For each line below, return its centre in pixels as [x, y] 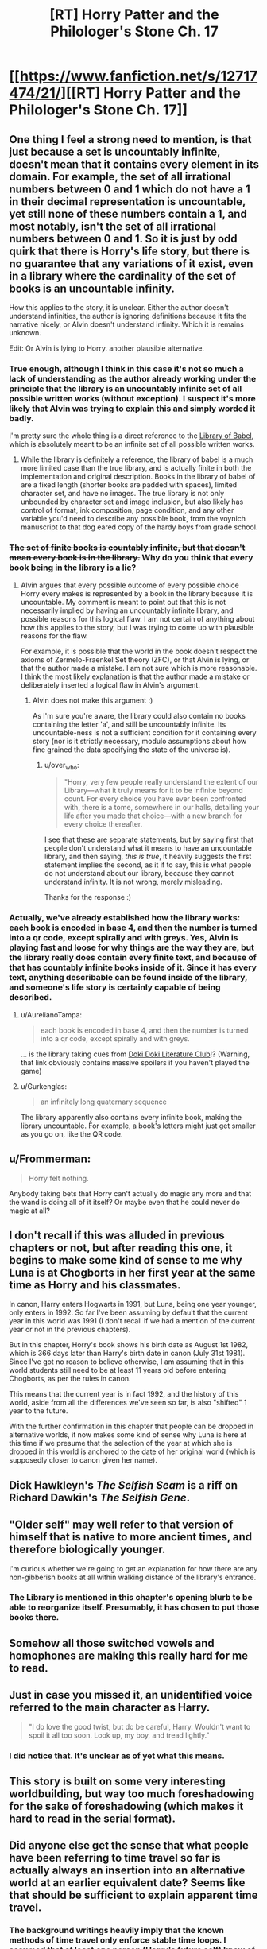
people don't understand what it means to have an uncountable [148, 848]
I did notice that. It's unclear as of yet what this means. [117, 1756]
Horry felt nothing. [59, 1178]
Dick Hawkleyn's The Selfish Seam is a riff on [123, 1485]
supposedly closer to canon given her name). [83, 1460]
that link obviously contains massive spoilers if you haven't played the [135, 1062]
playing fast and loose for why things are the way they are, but [132, 947]
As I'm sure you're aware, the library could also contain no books [139, 715]
